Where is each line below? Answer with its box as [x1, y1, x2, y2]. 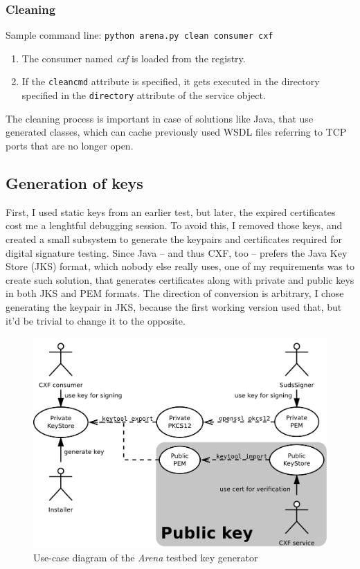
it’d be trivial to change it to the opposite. [6, 313, 186, 327]
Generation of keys [6, 172, 143, 193]
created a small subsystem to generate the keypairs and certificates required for [6, 231, 343, 246]
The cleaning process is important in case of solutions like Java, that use [6, 111, 314, 125]
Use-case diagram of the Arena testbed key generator [33, 550, 258, 564]
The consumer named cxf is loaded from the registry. [21, 51, 246, 65]
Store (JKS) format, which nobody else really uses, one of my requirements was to [6, 259, 354, 273]
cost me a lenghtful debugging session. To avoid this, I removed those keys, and [6, 218, 343, 233]
